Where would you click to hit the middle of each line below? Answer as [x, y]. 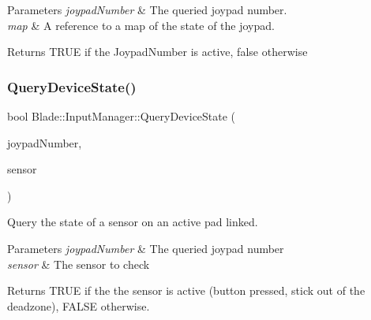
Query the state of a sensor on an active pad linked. [133, 222]
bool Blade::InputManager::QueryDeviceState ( [122, 116]
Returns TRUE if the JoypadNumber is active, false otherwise [157, 52]
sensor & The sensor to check [79, 264]
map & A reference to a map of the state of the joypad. [141, 25]
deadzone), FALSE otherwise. [79, 305]
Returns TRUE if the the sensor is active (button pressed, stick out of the [186, 290]
